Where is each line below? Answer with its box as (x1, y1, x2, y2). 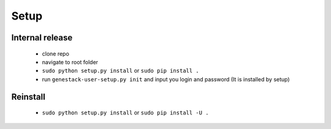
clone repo (42, 50, 70, 57)
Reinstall (11, 92, 45, 102)
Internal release (11, 32, 73, 43)
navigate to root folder (42, 58, 98, 65)
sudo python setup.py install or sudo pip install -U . (42, 109, 209, 116)
